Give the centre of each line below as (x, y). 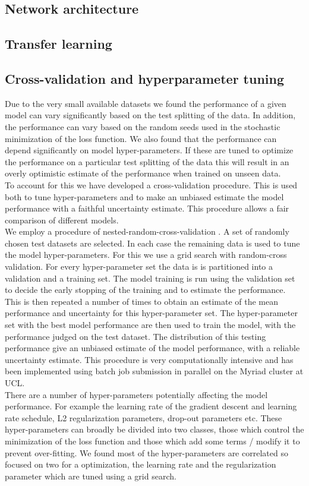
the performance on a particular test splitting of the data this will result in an (147, 161)
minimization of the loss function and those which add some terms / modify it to (152, 441)
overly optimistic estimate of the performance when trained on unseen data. (143, 173)
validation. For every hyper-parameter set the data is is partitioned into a (139, 266)
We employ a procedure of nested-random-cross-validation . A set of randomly (147, 231)
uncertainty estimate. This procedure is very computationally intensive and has (149, 359)
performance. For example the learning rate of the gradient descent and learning (151, 406)
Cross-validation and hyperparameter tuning (145, 78)
